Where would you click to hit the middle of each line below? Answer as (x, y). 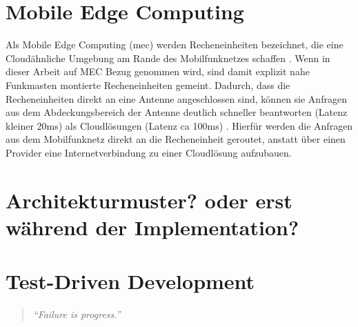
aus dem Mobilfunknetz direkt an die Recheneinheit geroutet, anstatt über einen (176, 139)
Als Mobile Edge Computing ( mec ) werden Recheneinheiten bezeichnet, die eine (175, 44)
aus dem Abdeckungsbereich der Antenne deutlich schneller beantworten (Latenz (177, 112)
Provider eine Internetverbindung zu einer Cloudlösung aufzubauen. (149, 152)
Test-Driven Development (130, 281)
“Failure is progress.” (77, 314)
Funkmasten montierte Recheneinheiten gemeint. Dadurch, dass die (148, 85)
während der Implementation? (152, 227)
